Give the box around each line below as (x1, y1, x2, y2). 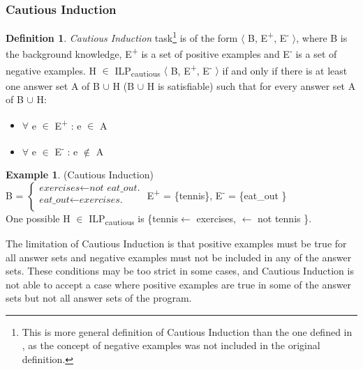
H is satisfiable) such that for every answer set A (147, 78, 356, 93)
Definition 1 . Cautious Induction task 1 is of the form (6, 29, 238, 45)
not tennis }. (258, 210, 312, 225)
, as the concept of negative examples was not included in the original (22, 338, 320, 353)
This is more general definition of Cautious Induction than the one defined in (22, 324, 353, 339)
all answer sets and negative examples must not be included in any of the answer (6, 249, 352, 264)
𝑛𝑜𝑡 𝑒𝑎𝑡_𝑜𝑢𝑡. (89, 183, 140, 194)
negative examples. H (6, 63, 96, 77)
